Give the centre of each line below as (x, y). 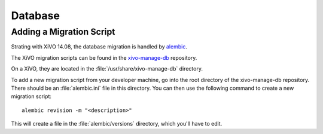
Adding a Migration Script (63, 32)
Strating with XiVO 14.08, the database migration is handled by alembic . (99, 47)
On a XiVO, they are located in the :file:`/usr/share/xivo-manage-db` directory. (107, 69)
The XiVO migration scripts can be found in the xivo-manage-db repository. (104, 57)
